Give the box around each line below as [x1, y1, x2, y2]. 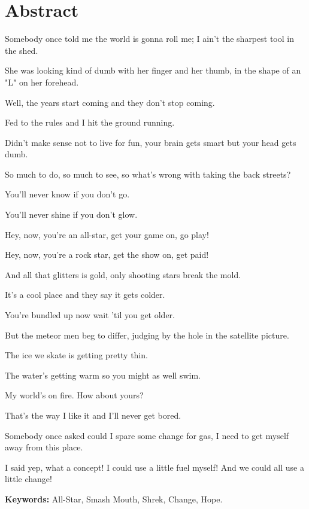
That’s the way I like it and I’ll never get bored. [5, 409, 181, 421]
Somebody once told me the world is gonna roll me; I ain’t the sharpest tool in [5, 32, 294, 45]
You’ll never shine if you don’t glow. [5, 208, 138, 221]
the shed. [5, 44, 38, 56]
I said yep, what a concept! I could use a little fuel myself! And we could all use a [5, 461, 304, 473]
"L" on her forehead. [5, 75, 79, 88]
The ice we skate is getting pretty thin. [5, 349, 148, 361]
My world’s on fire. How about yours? [5, 389, 144, 401]
